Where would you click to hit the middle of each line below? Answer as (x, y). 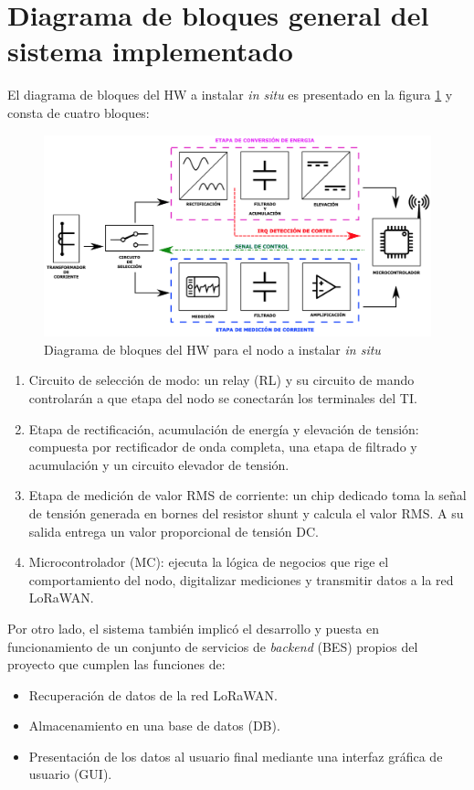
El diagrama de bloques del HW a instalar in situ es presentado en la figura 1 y (230, 95)
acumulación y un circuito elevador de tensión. (159, 464)
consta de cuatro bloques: (79, 112)
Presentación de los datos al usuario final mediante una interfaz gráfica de (236, 756)
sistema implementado (150, 51)
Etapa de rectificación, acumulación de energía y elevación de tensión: (224, 428)
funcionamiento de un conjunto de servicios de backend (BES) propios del (213, 646)
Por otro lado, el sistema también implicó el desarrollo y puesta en (194, 628)
